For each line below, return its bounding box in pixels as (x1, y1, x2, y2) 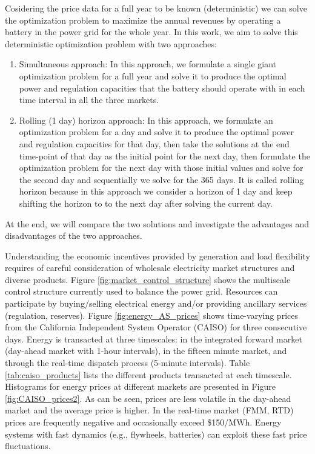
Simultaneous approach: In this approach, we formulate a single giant (19, 58, 277, 70)
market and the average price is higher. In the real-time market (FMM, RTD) (5, 404, 294, 416)
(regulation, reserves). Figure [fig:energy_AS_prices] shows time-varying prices (5, 309, 298, 321)
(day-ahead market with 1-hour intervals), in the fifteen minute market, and (5, 344, 287, 357)
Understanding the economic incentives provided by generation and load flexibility (5, 249, 310, 262)
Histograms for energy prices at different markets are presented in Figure (5, 380, 276, 393)
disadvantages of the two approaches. (5, 229, 142, 242)
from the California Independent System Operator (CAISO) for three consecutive (5, 321, 307, 333)
